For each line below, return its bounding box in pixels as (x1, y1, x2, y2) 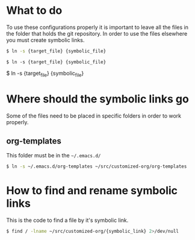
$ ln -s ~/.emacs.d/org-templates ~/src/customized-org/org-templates (6, 163, 187, 169)
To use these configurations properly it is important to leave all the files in (6, 24, 188, 31)
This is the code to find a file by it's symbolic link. (6, 216, 129, 224)
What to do (6, 4, 63, 17)
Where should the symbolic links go (6, 92, 190, 106)
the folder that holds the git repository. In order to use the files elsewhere (6, 30, 188, 37)
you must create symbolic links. (6, 36, 85, 43)
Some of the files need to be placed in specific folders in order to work (6, 112, 182, 119)
